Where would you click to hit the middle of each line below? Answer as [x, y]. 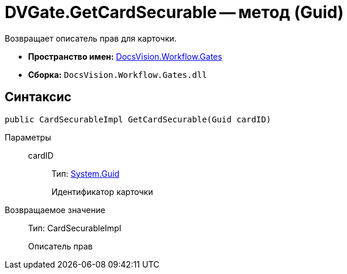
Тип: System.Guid [85, 173]
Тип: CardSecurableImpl [75, 228]
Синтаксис [38, 97]
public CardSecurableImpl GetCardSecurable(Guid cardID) [138, 119]
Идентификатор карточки [102, 191]
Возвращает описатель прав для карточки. [91, 38]
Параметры [28, 137]
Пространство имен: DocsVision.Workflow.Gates [125, 56]
